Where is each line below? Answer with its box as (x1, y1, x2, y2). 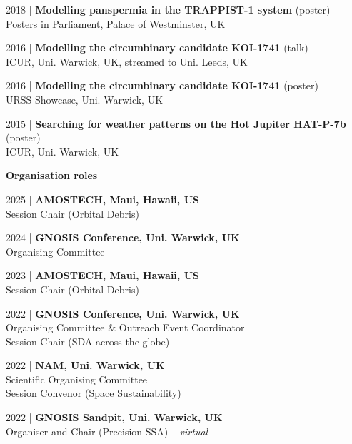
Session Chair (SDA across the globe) (6, 333, 170, 348)
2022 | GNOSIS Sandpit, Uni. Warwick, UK (6, 410, 223, 425)
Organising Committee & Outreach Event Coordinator (6, 320, 245, 335)
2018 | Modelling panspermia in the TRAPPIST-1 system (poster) (6, 2, 331, 16)
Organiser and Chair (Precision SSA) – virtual (6, 423, 208, 438)
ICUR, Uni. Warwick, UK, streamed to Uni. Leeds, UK (6, 54, 248, 69)
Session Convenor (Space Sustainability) (6, 385, 181, 400)
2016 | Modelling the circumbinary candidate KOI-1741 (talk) (6, 40, 308, 55)
